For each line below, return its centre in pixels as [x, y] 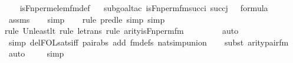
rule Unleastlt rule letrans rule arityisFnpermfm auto [122, 31]
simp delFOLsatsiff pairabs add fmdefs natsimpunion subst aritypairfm [149, 42]
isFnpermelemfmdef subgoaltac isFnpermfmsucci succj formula [144, 8]
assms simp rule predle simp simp [87, 19]
